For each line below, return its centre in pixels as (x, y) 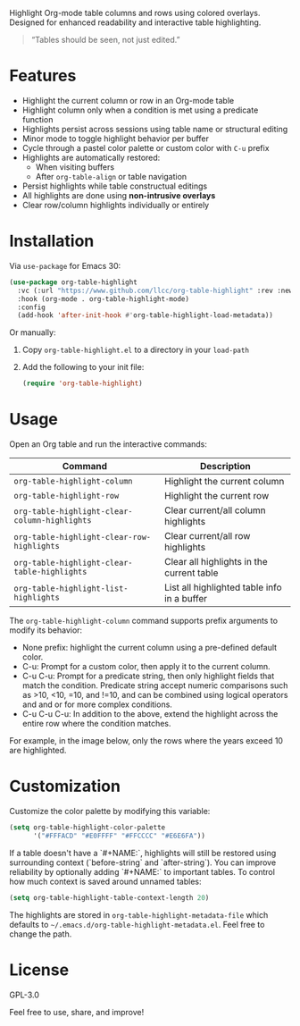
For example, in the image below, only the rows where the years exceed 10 (146, 741)
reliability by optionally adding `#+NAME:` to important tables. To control (142, 871)
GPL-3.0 (25, 995)
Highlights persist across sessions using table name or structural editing (155, 129)
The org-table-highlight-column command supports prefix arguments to (144, 621)
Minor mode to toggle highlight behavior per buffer (116, 139)
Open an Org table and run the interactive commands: (108, 444)
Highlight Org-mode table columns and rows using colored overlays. (135, 13)
